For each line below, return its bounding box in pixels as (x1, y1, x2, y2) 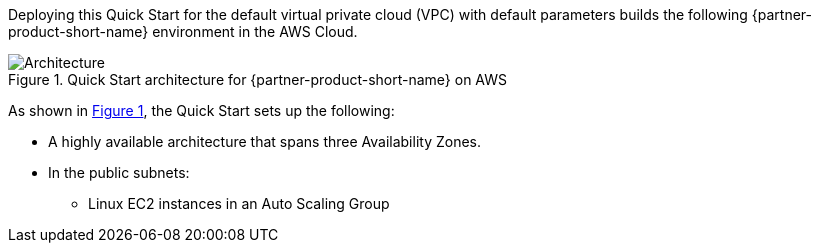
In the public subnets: (48, 164, 190, 181)
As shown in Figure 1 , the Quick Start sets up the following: (8, 102, 395, 119)
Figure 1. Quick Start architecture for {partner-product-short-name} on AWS (8, 71, 508, 88)
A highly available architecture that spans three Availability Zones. (48, 133, 482, 150)
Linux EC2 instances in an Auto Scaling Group (88, 195, 390, 212)
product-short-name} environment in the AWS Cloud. (8, 23, 358, 40)
